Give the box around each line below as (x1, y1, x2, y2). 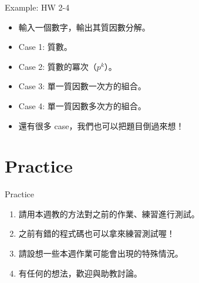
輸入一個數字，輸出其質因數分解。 (18, 21, 150, 33)
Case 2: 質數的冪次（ (18, 60, 97, 72)
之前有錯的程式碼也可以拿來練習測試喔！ (18, 227, 175, 240)
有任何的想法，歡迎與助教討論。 (18, 267, 142, 279)
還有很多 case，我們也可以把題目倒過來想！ (18, 119, 184, 132)
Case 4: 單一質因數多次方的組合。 (18, 99, 146, 112)
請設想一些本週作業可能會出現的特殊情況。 (18, 247, 183, 260)
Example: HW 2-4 (5, 1, 70, 13)
